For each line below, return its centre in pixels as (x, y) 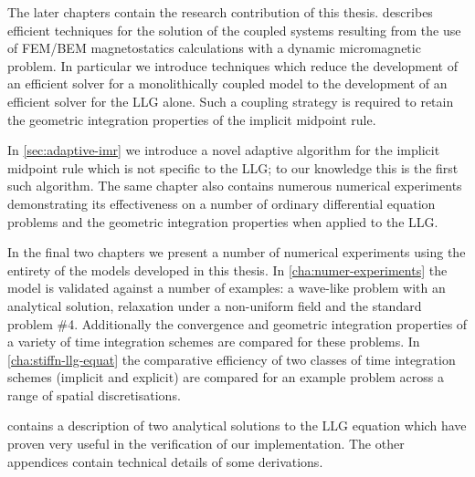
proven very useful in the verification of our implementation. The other (206, 444)
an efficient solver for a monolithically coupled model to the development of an (227, 83)
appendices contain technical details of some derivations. (165, 461)
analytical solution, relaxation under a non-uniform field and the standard (215, 305)
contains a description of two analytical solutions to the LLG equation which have (237, 425)
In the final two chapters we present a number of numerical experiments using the (237, 252)
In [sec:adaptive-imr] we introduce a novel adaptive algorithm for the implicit (224, 150)
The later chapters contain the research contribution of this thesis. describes (220, 12)
